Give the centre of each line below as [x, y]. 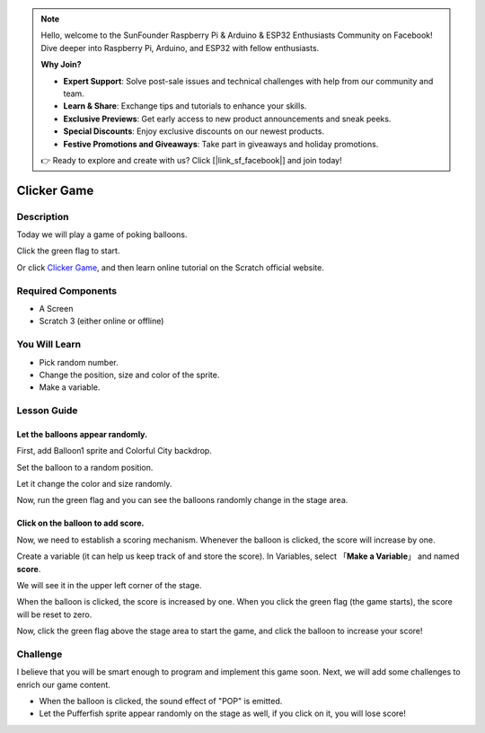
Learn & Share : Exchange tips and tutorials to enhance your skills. [185, 106]
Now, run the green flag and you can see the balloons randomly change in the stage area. [182, 500]
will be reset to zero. [54, 614]
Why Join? [61, 65]
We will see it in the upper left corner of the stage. [109, 585]
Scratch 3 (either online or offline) [101, 321]
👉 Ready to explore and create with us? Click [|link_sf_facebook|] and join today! [191, 160]
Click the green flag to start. [68, 251]
